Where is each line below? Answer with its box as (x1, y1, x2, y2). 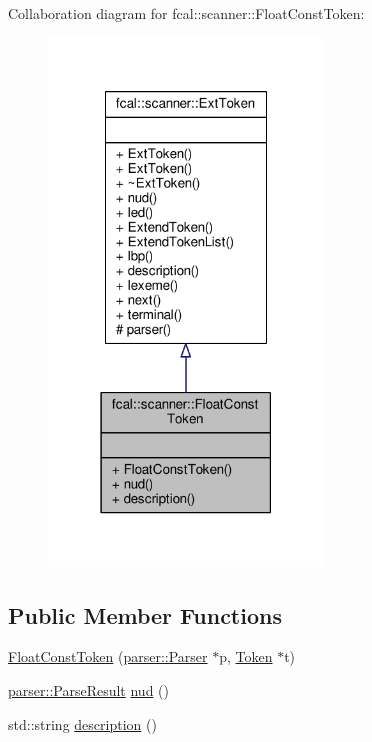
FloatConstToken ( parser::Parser (8, 646, 208, 667)
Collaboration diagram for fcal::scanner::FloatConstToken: (8, 3, 365, 23)
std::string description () (8, 713, 157, 734)
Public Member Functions (8, 599, 282, 630)
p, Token (219, 646, 273, 667)
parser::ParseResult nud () (8, 679, 169, 700)
